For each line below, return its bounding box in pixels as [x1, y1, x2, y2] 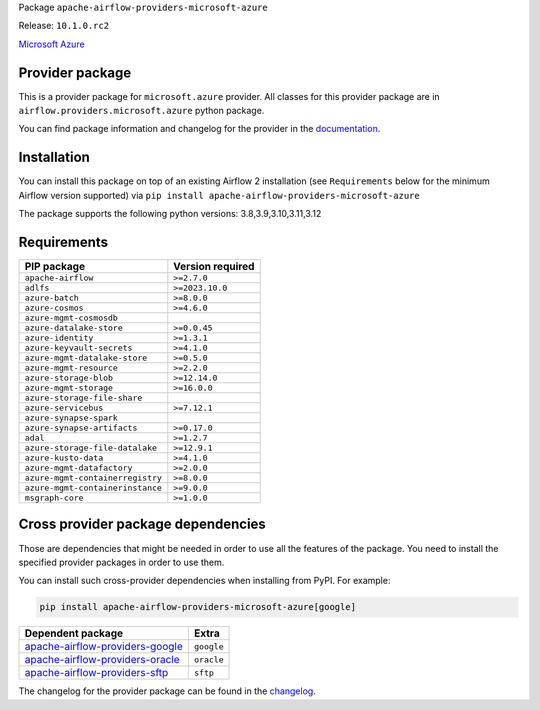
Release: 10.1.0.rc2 [18, 20, 110, 32]
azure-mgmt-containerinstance [24, 483, 162, 494]
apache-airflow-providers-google [24, 640, 184, 654]
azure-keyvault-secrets [24, 343, 133, 354]
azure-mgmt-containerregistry [24, 473, 162, 484]
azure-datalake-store [24, 323, 124, 334]
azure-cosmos [24, 303, 84, 314]
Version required [173, 260, 255, 274]
